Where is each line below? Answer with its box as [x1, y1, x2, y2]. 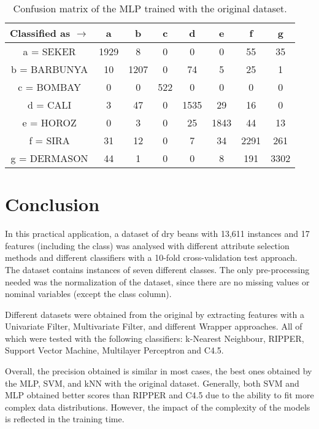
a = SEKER [23, 44, 76, 58]
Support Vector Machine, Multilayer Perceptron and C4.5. [5, 344, 224, 357]
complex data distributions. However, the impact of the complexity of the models [5, 400, 310, 413]
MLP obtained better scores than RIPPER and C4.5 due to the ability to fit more [5, 388, 314, 401]
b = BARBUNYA [11, 62, 88, 76]
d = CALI [27, 98, 72, 112]
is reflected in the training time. [5, 412, 125, 425]
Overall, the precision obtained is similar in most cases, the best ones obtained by [5, 365, 312, 377]
